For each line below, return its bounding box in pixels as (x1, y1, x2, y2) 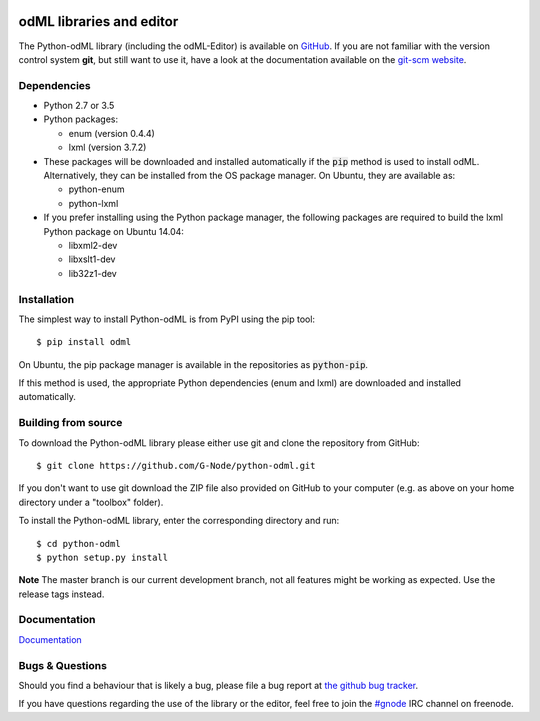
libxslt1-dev (68, 253, 116, 265)
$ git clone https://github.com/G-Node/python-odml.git (36, 460, 316, 471)
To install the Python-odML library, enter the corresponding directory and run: (18, 515, 340, 527)
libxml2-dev (68, 239, 118, 251)
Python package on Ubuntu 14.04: (43, 225, 185, 237)
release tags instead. (18, 588, 105, 600)
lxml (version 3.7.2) (68, 141, 147, 154)
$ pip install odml (36, 336, 132, 348)
